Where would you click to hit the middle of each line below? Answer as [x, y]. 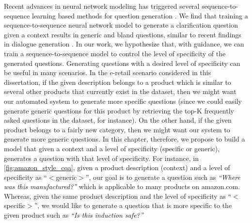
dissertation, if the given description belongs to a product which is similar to [118, 82]
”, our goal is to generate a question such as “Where [163, 177]
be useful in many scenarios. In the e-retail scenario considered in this [108, 72]
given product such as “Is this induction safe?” [74, 215]
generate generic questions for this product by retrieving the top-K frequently [119, 110]
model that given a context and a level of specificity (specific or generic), [112, 148]
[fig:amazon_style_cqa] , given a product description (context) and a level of [117, 167]
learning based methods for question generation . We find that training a [140, 15]
